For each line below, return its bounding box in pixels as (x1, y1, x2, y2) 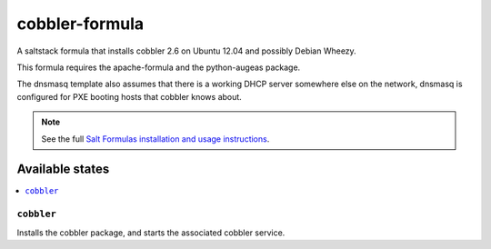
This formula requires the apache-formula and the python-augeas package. (16, 62, 301, 73)
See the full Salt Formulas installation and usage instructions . (41, 133, 270, 144)
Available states (16, 162, 110, 177)
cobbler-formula (16, 14, 145, 34)
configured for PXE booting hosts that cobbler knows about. (16, 91, 243, 102)
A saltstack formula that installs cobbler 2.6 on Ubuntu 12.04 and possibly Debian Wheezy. (16, 45, 356, 56)
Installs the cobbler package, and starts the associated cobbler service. (16, 227, 286, 238)
